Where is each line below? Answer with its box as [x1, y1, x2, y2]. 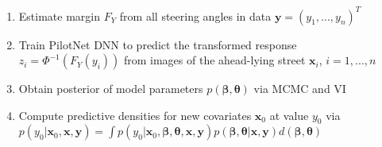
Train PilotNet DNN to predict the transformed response [18, 36, 297, 52]
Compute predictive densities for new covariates [18, 106, 252, 123]
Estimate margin [18, 7, 100, 24]
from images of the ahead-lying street [123, 52, 306, 68]
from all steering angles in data [119, 7, 272, 24]
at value [269, 106, 309, 123]
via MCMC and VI [253, 80, 346, 97]
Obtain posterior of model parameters [18, 80, 203, 97]
